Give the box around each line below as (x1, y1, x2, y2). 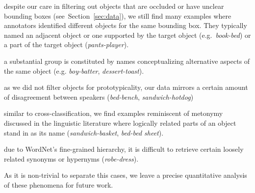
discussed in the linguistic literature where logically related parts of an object (4, 117, 236, 128)
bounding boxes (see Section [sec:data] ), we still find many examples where (4, 10, 231, 21)
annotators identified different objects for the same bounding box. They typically (4, 20, 247, 30)
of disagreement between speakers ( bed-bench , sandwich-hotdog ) (4, 91, 194, 102)
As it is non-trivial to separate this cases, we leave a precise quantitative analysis (4, 170, 247, 180)
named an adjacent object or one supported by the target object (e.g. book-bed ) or (4, 29, 251, 40)
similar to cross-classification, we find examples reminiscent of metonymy (4, 108, 223, 118)
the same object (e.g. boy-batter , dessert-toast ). (4, 65, 144, 76)
